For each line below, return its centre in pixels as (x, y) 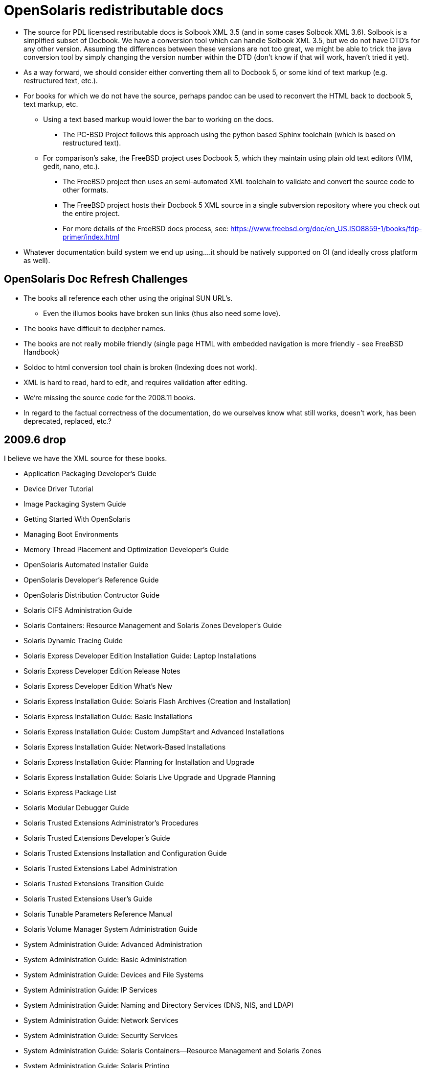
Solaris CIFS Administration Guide (78, 610)
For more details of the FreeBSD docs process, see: (146, 228)
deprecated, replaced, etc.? (67, 421)
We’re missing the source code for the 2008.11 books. (110, 397)
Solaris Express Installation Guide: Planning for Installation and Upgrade (139, 762)
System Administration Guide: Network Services (101, 1020)
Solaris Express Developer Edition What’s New (98, 686)
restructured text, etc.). (61, 80)
